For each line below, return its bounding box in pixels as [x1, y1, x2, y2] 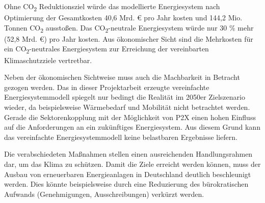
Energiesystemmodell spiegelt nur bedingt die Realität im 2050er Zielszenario [4, 92, 245, 102]
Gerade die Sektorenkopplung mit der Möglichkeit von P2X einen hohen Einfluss [4, 111, 256, 122]
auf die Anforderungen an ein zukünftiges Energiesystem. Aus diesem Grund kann [4, 122, 260, 132]
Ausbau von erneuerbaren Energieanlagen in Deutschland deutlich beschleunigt [4, 168, 251, 179]
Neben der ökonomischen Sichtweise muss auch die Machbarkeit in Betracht [4, 72, 240, 82]
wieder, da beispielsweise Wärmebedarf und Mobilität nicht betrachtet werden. [4, 101, 250, 112]
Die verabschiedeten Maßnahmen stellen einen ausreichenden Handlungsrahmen [4, 149, 253, 159]
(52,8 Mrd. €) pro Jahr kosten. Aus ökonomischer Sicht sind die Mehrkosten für [4, 33, 253, 44]
